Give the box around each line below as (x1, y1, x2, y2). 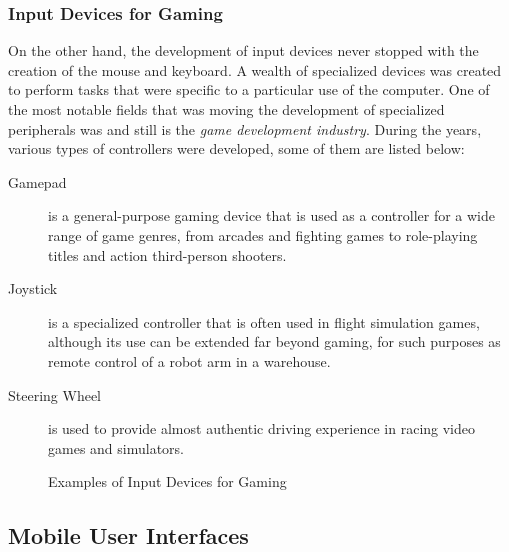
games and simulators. (48, 437, 184, 458)
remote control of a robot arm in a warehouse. (48, 350, 331, 371)
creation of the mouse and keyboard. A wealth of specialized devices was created (8, 59, 502, 80)
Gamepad (8, 171, 67, 192)
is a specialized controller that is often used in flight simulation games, (48, 311, 480, 332)
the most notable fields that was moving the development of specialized (8, 99, 445, 119)
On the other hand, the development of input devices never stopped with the (8, 40, 479, 61)
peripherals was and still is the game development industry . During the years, (8, 118, 482, 139)
